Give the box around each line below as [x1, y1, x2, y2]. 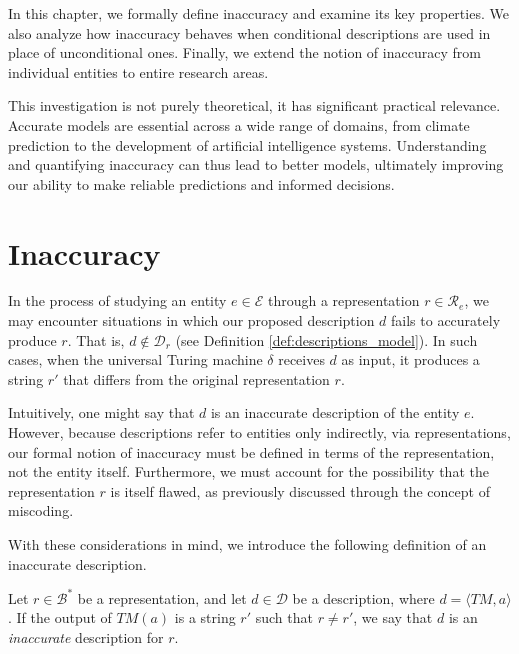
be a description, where [292, 587, 435, 608]
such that [255, 607, 313, 628]
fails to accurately [391, 310, 501, 331]
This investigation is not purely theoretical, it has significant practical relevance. [8, 95, 501, 116]
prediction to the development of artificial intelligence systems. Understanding [8, 134, 487, 155]
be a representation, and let [77, 587, 247, 608]
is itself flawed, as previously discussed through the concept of [110, 480, 490, 501]
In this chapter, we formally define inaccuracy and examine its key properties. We [8, 3, 509, 23]
